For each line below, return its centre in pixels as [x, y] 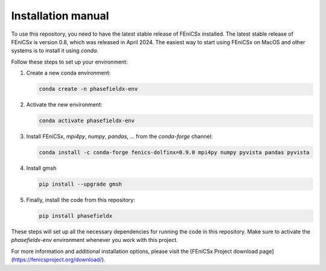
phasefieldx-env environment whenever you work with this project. [94, 240]
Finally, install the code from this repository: [81, 200]
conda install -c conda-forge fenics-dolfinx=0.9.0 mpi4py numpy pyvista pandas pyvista [174, 152]
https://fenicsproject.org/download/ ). [59, 260]
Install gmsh [41, 168]
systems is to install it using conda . [55, 51]
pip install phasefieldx [76, 216]
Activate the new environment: [64, 105]
